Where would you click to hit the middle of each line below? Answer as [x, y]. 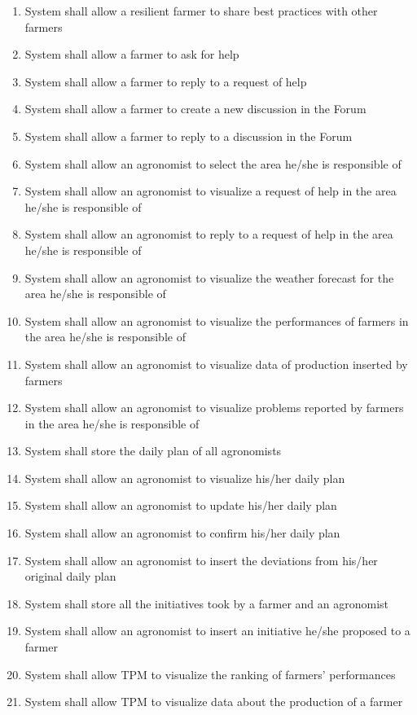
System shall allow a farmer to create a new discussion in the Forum [195, 109]
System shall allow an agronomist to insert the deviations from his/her [201, 560]
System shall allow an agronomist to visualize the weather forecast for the [209, 277]
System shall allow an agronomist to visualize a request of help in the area [211, 191]
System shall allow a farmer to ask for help [132, 54]
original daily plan [70, 576]
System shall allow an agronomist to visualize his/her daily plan [185, 478]
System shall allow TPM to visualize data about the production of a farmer [214, 702]
